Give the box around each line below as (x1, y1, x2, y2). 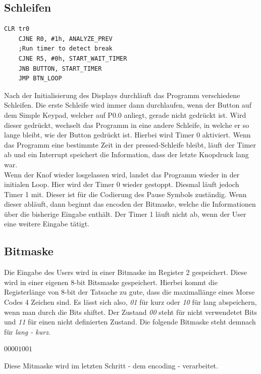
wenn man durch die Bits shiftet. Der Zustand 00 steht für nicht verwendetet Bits (4, 306, 257, 317)
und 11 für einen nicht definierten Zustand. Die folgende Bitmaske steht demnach (4, 316, 256, 327)
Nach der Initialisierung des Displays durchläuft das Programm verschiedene (4, 89, 240, 100)
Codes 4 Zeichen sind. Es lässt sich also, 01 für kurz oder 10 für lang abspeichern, (4, 297, 257, 307)
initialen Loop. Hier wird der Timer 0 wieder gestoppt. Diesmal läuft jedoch (4, 179, 239, 190)
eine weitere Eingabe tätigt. (4, 218, 90, 229)
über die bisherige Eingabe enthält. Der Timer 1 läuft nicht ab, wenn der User (4, 208, 246, 219)
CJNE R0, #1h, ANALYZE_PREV (18, 35, 113, 42)
